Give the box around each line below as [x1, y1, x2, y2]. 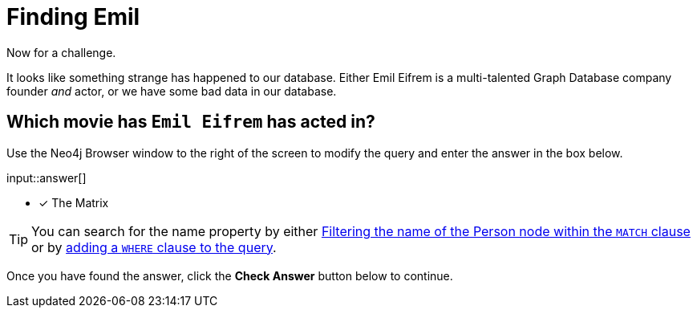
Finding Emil [6, 3, 140, 31]
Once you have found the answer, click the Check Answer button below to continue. [6, 268, 453, 283]
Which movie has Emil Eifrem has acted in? [6, 112, 375, 133]
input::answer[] [6, 170, 87, 185]
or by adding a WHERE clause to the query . [31, 239, 277, 255]
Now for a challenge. [6, 45, 116, 59]
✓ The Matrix [38, 195, 109, 210]
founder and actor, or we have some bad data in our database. [6, 84, 337, 98]
